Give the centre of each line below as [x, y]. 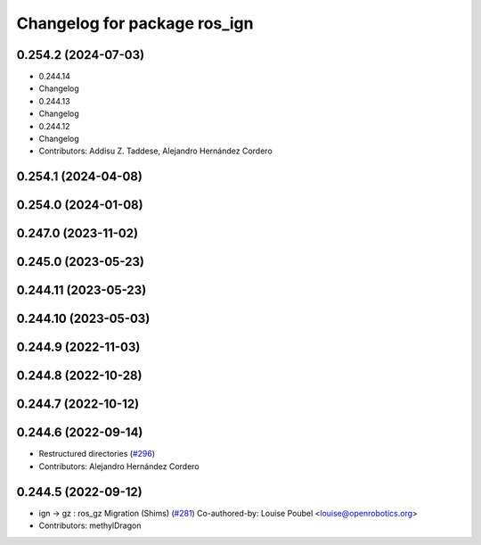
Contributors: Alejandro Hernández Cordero [119, 466]
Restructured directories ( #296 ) [97, 454]
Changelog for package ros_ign [135, 23]
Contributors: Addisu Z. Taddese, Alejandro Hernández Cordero [156, 151]
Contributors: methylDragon [90, 525]
